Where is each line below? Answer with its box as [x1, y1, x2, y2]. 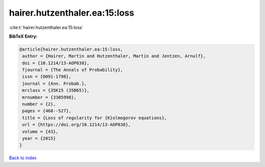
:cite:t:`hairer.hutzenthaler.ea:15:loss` [9, 24, 83, 30]
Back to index [9, 155, 37, 161]
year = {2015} [22, 136, 56, 141]
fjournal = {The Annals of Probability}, [22, 67, 123, 73]
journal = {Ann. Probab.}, [22, 81, 87, 86]
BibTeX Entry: [9, 33, 38, 39]
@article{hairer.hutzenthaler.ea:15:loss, [19, 47, 123, 52]
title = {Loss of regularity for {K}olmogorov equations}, [22, 115, 167, 120]
